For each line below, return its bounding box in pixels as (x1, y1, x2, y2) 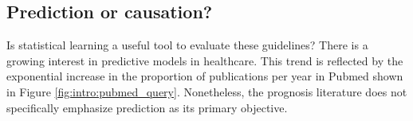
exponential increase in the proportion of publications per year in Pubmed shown (6, 68, 403, 84)
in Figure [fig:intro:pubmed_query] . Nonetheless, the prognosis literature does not (6, 83, 407, 100)
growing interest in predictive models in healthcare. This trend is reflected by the (6, 52, 403, 68)
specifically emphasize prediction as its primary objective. (6, 99, 288, 115)
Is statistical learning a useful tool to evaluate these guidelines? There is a (6, 37, 368, 53)
